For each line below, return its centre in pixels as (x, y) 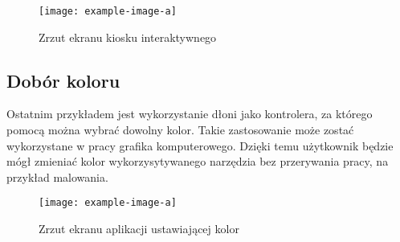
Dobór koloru (63, 80)
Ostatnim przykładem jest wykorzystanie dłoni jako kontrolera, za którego (190, 114)
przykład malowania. (57, 176)
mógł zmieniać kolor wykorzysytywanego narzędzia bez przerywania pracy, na (198, 161)
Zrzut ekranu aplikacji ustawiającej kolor (139, 229)
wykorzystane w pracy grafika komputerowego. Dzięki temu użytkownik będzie (200, 145)
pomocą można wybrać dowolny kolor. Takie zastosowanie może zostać (180, 130)
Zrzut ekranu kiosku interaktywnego (128, 37)
